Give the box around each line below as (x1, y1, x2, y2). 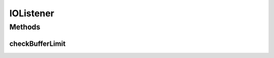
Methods (9, 22, 41, 32)
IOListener (9, 8, 54, 19)
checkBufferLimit (9, 39, 66, 48)
